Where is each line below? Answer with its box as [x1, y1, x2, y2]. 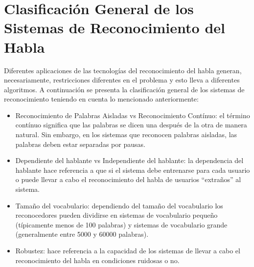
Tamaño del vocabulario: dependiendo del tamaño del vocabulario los [15, 200, 223, 210]
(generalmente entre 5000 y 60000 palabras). [15, 229, 149, 239]
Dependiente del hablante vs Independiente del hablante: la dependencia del [15, 155, 244, 165]
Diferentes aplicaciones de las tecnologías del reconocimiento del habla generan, [4, 65, 242, 75]
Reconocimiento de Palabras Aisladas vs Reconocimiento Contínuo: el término [15, 110, 250, 120]
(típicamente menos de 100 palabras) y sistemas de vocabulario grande [15, 219, 228, 229]
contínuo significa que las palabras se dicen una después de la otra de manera [15, 120, 247, 130]
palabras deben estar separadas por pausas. [15, 139, 145, 149]
